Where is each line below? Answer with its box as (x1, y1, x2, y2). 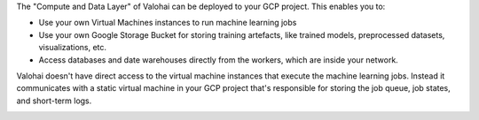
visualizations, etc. (38, 42, 106, 53)
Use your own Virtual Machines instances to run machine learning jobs (38, 18, 297, 28)
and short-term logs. (16, 95, 92, 106)
